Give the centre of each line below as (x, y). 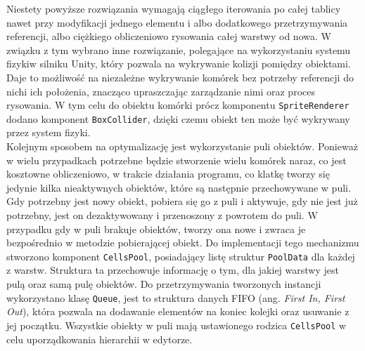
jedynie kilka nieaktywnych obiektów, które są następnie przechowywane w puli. (179, 187)
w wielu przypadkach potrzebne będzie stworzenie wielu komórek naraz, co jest (177, 160)
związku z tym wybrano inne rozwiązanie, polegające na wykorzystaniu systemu (179, 49)
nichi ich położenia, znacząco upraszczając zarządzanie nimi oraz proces (161, 91)
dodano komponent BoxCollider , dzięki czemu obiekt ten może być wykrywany (178, 118)
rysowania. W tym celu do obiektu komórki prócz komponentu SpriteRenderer (178, 105)
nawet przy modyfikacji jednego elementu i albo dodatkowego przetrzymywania (177, 22)
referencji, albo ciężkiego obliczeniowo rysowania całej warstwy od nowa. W (169, 36)
